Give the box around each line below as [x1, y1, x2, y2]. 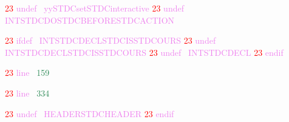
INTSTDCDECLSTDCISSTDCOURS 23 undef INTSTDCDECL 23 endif [5, 46, 284, 58]
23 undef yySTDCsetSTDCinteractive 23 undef [5, 2, 184, 14]
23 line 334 [5, 86, 50, 99]
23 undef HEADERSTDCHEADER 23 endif [5, 107, 174, 120]
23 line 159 [5, 66, 50, 79]
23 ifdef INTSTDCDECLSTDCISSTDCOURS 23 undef [5, 34, 216, 47]
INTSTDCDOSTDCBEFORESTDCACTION [5, 13, 175, 26]
